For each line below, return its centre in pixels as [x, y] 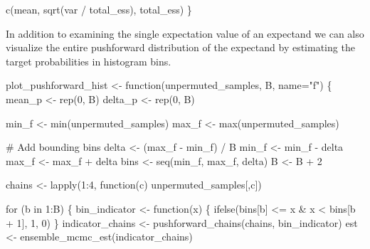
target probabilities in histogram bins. [89, 61]
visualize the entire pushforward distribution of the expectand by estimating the [180, 47]
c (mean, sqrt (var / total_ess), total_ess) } [99, 9]
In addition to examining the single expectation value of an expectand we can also [185, 33]
